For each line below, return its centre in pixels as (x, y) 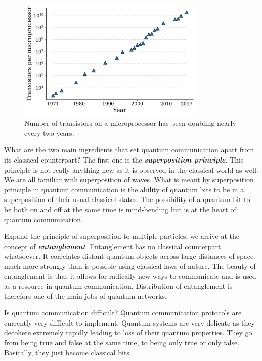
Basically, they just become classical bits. (68, 352)
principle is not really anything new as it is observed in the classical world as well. (131, 169)
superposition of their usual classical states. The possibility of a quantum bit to (127, 199)
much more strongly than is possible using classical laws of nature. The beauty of (130, 266)
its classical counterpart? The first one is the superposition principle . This (124, 159)
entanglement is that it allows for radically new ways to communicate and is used (130, 276)
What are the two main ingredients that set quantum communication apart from (129, 150)
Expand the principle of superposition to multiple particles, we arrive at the (122, 236)
